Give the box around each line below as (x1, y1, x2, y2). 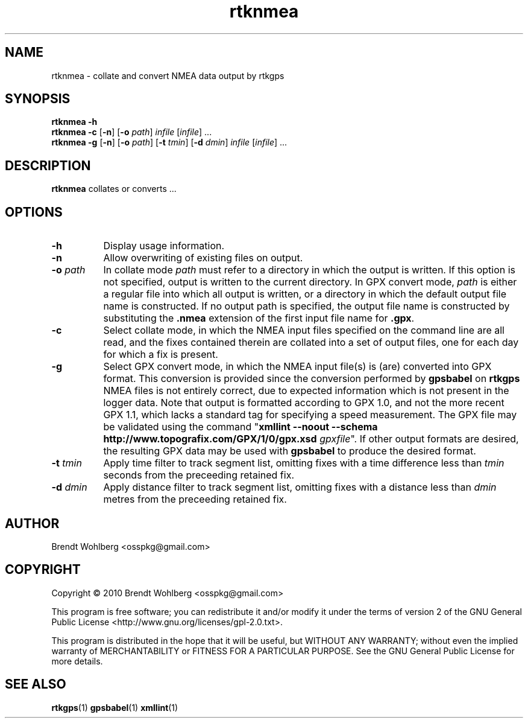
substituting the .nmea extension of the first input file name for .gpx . (103, 312, 415, 325)
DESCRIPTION (5, 158, 91, 173)
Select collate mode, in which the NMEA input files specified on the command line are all (103, 324, 504, 337)
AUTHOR (5, 515, 60, 531)
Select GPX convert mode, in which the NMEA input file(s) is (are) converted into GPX (103, 360, 492, 373)
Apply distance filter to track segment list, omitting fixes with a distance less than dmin (103, 481, 497, 494)
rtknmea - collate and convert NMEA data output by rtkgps (51, 70, 284, 81)
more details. (51, 655, 103, 666)
